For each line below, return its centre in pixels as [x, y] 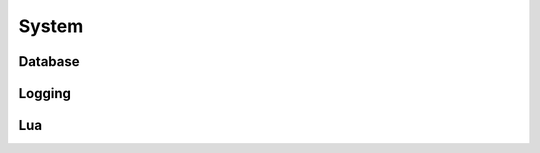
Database [49, 61]
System [51, 26]
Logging [45, 93]
